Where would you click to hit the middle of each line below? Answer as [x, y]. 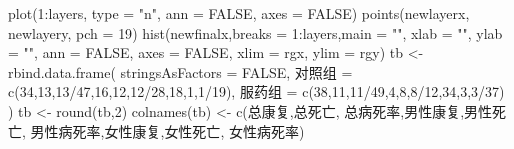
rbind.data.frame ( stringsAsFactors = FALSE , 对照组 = [180, 71]
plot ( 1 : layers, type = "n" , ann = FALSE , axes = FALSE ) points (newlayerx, [239, 13]
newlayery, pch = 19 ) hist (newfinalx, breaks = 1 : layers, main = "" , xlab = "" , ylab [255, 32]
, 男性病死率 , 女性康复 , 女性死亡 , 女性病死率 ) [163, 130]
